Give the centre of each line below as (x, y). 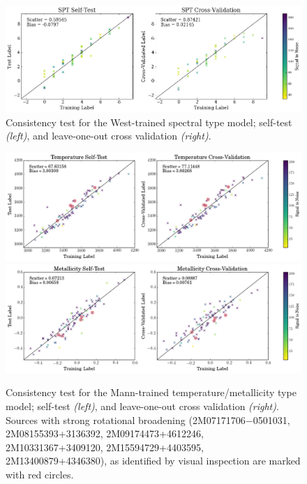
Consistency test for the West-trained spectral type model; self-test (149, 122)
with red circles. (40, 474)
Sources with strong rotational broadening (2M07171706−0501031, (148, 419)
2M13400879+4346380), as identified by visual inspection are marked (153, 461)
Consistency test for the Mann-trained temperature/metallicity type (151, 392)
